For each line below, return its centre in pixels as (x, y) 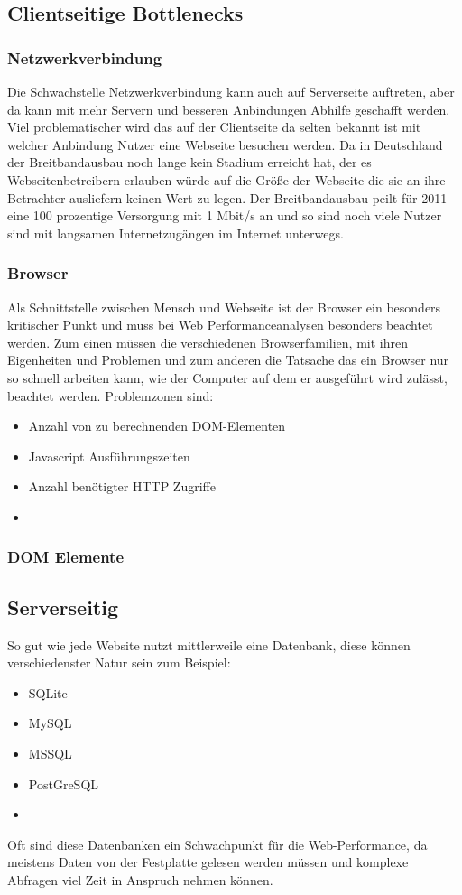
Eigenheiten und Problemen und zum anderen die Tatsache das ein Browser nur (228, 360)
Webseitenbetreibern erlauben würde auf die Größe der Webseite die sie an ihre (226, 179)
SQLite (48, 692)
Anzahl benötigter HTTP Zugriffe (122, 486)
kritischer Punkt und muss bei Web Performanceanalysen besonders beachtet (220, 325)
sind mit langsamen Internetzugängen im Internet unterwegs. (176, 233)
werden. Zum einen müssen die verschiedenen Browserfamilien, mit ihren (208, 342)
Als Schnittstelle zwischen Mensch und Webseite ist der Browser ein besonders (224, 307)
